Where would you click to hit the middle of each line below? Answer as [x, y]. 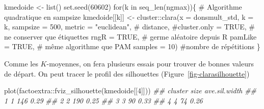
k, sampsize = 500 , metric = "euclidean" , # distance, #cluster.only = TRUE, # [129, 27]
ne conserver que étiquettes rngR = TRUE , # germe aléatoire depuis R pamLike [130, 36]
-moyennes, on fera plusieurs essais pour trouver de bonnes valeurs [150, 63]
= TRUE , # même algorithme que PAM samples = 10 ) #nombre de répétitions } [132, 46]
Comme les [21, 63]
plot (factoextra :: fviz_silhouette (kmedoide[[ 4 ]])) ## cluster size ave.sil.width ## [130, 90]
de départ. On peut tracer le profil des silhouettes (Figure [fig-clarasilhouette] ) [127, 73]
